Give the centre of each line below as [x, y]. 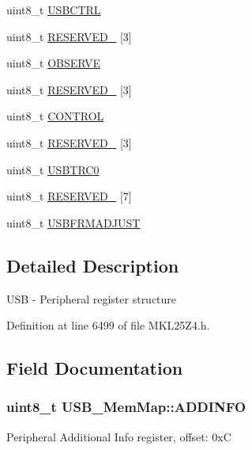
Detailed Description [93, 265]
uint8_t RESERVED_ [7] [69, 196]
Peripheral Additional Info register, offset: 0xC [119, 436]
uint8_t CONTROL [55, 116]
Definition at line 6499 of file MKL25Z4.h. [108, 325]
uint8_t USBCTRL [54, 10]
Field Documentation [95, 368]
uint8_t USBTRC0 [53, 169]
